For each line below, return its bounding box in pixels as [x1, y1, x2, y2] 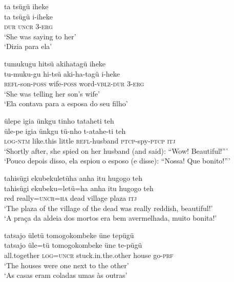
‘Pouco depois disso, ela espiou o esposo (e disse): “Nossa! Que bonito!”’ [4, 155, 230, 166]
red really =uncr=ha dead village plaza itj [4, 193, 137, 203]
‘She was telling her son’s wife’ [4, 88, 100, 99]
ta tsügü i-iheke [4, 11, 53, 21]
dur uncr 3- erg [4, 21, 53, 32]
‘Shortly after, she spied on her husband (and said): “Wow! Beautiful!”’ [4, 145, 228, 156]
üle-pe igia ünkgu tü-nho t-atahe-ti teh [4, 125, 126, 136]
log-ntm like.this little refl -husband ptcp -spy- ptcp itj [4, 135, 176, 146]
